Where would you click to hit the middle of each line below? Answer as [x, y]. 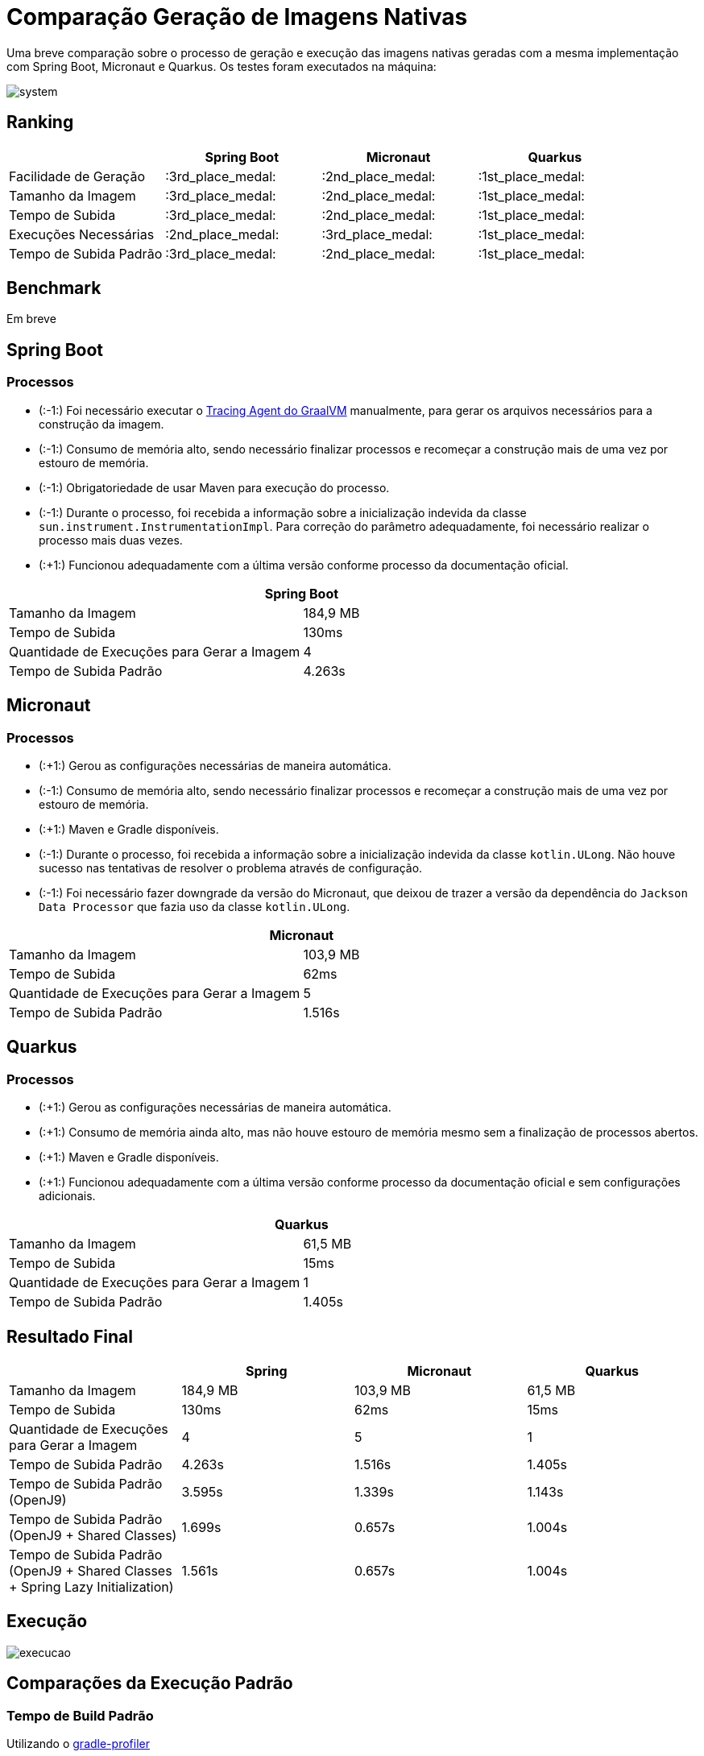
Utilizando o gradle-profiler [78, 1744]
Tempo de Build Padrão [80, 1715]
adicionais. [67, 1196]
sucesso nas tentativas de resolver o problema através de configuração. [231, 868]
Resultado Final [70, 1336]
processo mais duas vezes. [111, 540]
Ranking [40, 122]
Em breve [31, 319]
